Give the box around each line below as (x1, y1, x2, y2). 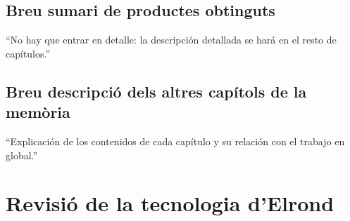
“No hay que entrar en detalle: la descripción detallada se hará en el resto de (6, 32, 337, 47)
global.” (6, 147, 38, 162)
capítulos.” (6, 46, 51, 60)
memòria (6, 101, 70, 123)
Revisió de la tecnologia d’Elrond (6, 189, 335, 217)
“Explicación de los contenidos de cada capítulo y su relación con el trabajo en (6, 133, 345, 148)
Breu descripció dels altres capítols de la (6, 80, 307, 102)
